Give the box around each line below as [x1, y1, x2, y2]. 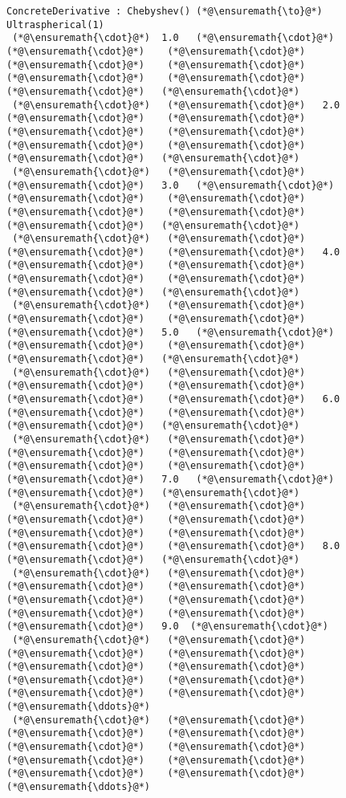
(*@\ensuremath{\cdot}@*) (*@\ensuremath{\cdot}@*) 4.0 [6, 246, 340, 258]
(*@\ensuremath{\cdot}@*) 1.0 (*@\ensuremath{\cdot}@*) [12, 32, 335, 44]
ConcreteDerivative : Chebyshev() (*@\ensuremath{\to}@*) [6, 6, 323, 17]
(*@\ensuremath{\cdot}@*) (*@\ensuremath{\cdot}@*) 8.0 [6, 540, 340, 552]
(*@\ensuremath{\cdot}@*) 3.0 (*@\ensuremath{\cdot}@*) [6, 179, 335, 191]
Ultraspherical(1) [6, 18, 104, 31]
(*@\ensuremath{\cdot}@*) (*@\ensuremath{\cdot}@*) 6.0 [6, 393, 340, 405]
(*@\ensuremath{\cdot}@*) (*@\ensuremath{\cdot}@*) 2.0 [12, 99, 340, 111]
